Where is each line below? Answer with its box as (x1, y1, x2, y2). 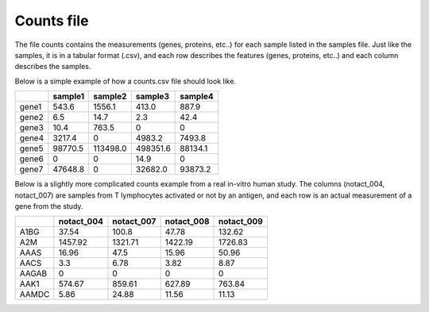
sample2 (93, 91, 127, 102)
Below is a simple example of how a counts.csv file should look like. (14, 76, 237, 86)
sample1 (52, 91, 85, 102)
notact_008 (164, 216, 210, 227)
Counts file (14, 12, 89, 29)
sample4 (180, 91, 214, 102)
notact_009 (218, 216, 264, 227)
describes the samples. (14, 62, 91, 71)
